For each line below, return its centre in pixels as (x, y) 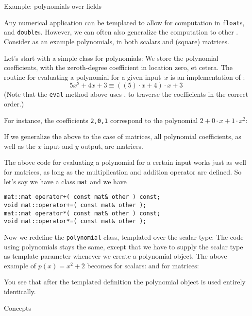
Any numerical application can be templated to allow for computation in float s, (124, 22)
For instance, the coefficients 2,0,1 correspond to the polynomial (101, 120)
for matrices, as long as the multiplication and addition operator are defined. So (123, 172)
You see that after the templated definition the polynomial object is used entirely (125, 282)
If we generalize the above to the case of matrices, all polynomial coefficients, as (123, 136)
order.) (14, 104)
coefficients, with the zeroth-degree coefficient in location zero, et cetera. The (118, 67)
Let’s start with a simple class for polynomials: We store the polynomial (111, 58)
